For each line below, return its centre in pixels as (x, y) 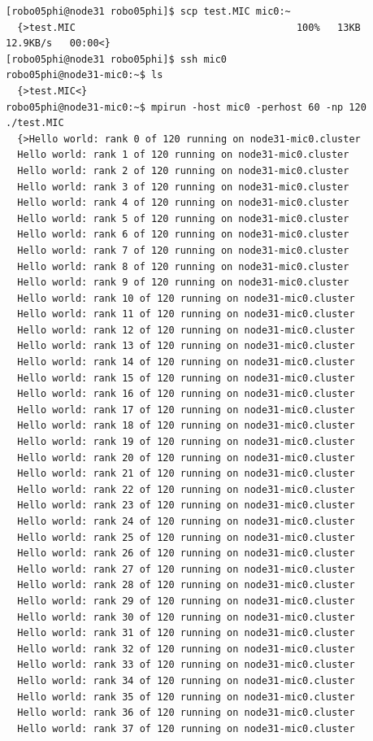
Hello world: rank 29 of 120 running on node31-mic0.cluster (186, 601)
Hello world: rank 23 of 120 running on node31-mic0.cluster (186, 506)
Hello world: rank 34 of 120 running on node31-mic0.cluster (186, 680)
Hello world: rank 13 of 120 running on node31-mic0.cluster (186, 346)
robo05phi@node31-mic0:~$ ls (85, 75)
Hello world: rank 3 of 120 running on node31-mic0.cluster (183, 187)
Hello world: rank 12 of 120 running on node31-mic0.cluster (186, 330)
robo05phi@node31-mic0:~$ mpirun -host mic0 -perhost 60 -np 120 (186, 107)
